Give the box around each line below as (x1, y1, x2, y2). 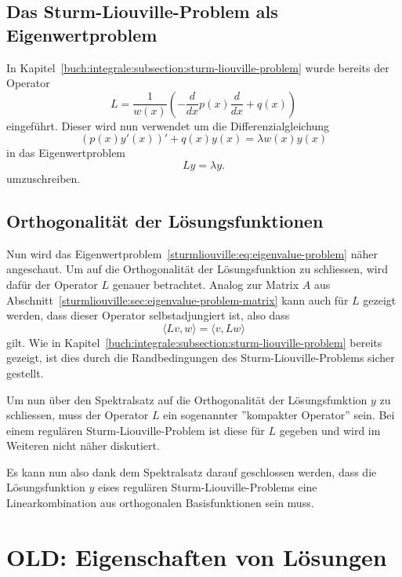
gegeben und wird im (279, 422, 381, 438)
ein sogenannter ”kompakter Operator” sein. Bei (163, 407, 395, 423)
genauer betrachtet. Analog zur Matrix (112, 276, 299, 292)
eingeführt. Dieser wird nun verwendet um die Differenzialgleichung (6, 117, 330, 133)
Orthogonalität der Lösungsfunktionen (6, 208, 324, 232)
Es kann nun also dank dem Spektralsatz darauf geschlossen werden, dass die (6, 463, 377, 480)
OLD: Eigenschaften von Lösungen (6, 540, 387, 572)
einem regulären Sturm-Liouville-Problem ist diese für (6, 422, 265, 438)
